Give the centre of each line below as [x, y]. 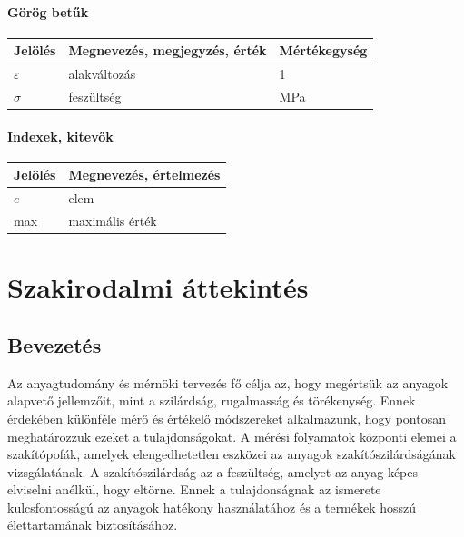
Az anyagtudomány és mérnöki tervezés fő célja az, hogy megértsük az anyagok [228, 382]
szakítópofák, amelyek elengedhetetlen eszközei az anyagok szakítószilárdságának [232, 454]
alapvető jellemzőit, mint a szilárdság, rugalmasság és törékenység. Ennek [212, 400]
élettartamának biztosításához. [93, 525]
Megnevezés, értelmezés [144, 175]
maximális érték [113, 221]
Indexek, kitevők [60, 136]
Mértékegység [323, 50]
